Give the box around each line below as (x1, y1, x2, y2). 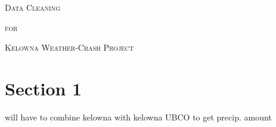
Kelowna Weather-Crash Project (5, 41, 134, 54)
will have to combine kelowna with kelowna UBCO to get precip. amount (5, 110, 272, 123)
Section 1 (5, 76, 82, 100)
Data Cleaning (5, 1, 61, 13)
